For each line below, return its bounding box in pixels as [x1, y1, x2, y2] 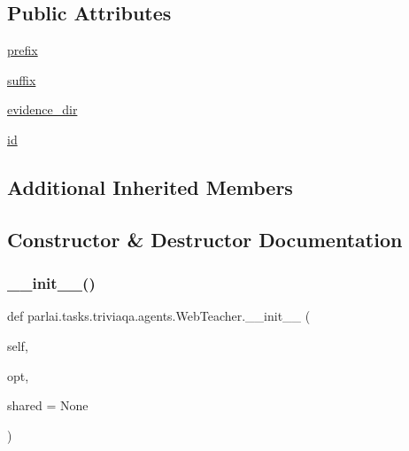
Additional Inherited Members [7, 173, 293, 200]
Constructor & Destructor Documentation [7, 225, 403, 253]
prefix [7, 41, 38, 59]
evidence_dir [7, 100, 78, 119]
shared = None [7, 396, 89, 415]
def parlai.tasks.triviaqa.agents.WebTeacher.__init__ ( [7, 307, 311, 325]
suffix [7, 70, 36, 89]
